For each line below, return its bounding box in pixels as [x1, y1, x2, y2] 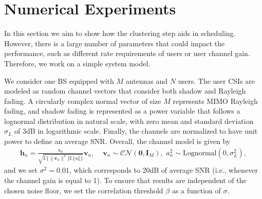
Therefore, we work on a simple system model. [4, 58, 151, 68]
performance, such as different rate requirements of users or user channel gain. [4, 48, 250, 59]
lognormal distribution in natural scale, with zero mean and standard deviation [4, 115, 254, 126]
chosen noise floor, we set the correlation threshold [4, 185, 163, 195]
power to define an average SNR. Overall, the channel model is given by [4, 136, 231, 147]
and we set [4, 165, 38, 175]
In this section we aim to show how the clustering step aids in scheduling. [4, 28, 236, 39]
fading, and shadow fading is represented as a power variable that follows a [4, 105, 240, 116]
